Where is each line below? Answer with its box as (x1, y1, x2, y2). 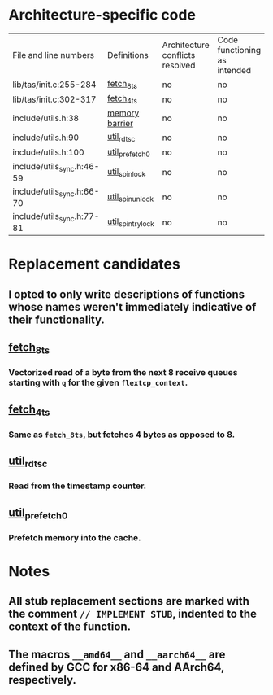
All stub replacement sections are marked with (8, 594, 250, 608)
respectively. (8, 673, 77, 687)
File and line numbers (12, 49, 95, 60)
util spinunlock (106, 190, 154, 204)
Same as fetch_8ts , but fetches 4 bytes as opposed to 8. (8, 429, 236, 440)
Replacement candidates (8, 255, 180, 273)
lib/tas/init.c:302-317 (12, 94, 97, 105)
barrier (106, 118, 134, 129)
